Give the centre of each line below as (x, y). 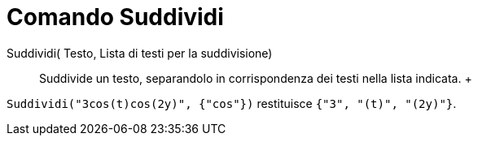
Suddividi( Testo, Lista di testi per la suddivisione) (140, 53)
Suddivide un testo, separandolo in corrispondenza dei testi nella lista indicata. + (256, 78)
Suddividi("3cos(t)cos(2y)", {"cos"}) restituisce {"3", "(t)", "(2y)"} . (232, 103)
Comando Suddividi (115, 17)
